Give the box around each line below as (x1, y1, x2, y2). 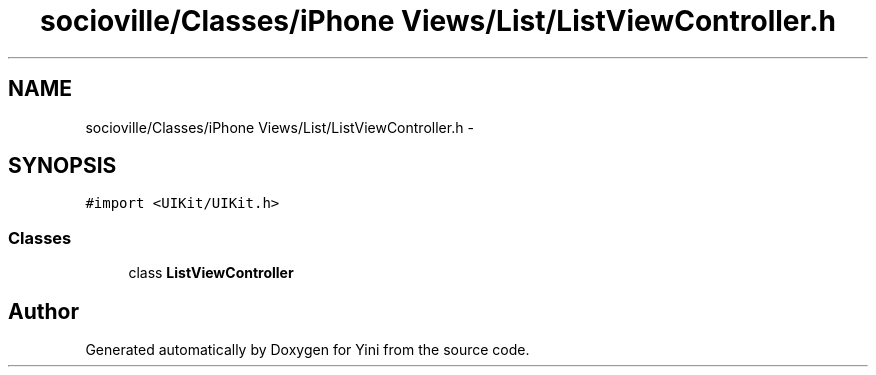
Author (8, 298, 79, 324)
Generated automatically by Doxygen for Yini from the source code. (85, 341, 530, 359)
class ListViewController (128, 264, 294, 282)
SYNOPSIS (8, 153, 117, 179)
